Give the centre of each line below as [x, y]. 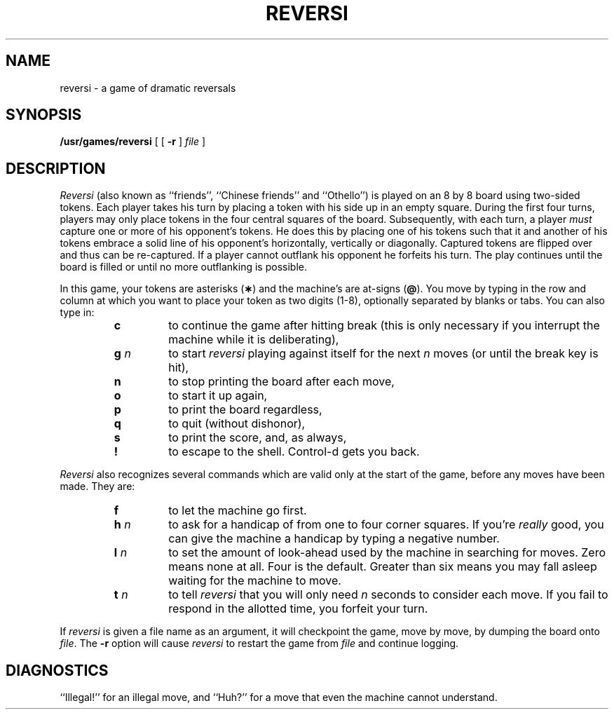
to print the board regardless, [245, 410]
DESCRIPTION [56, 168]
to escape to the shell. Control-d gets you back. [294, 452]
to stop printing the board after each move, [281, 382]
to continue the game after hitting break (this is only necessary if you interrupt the [384, 326]
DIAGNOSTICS [57, 670]
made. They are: [97, 486]
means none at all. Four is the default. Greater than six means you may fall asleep [383, 567]
